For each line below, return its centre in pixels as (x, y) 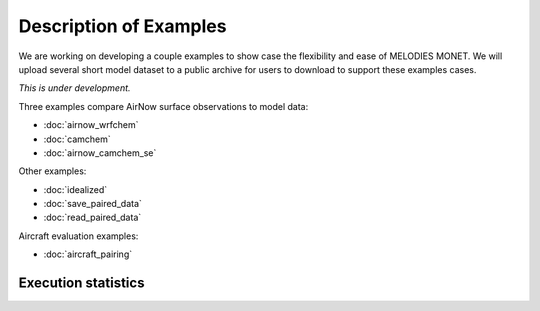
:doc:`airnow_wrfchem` (91, 125)
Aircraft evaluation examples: (78, 236)
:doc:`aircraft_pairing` (88, 254)
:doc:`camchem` (77, 139)
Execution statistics (81, 283)
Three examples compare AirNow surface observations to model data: (163, 106)
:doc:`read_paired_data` (92, 217)
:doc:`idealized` (75, 189)
